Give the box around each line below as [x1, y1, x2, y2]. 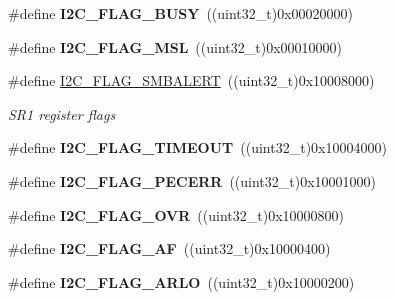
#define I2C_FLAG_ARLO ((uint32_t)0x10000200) [8, 271, 355, 292]
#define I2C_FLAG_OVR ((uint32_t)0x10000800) [8, 204, 344, 225]
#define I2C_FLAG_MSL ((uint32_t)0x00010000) [8, 36, 342, 57]
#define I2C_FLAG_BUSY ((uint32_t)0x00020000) [8, 3, 354, 23]
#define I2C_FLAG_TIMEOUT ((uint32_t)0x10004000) [8, 137, 387, 158]
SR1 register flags [8, 103, 116, 124]
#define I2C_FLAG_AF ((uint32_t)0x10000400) [8, 238, 331, 259]
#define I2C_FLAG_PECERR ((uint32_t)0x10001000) [8, 170, 377, 191]
